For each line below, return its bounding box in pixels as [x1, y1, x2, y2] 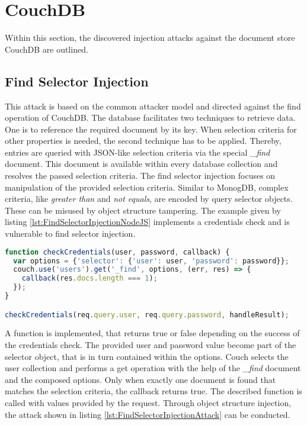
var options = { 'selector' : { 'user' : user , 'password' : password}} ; [13, 256, 289, 265]
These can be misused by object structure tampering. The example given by [5, 204, 281, 216]
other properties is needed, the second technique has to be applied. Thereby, [5, 134, 282, 147]
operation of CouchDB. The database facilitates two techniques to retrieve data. [5, 111, 296, 124]
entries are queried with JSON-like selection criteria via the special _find [5, 146, 270, 158]
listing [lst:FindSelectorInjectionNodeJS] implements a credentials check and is [5, 215, 290, 228]
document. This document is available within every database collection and [5, 157, 278, 170]
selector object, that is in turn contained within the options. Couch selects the [5, 350, 289, 362]
